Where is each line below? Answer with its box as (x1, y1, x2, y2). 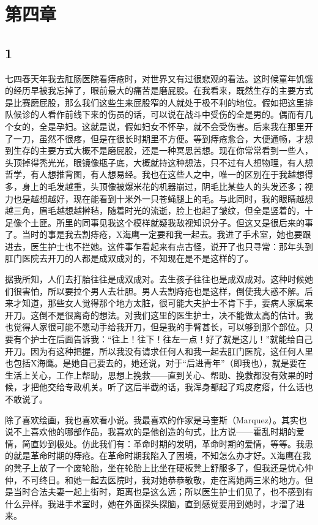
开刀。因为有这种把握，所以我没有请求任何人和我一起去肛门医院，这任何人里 (5, 344, 313, 357)
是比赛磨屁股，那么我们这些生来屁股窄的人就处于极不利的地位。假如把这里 (5, 96, 305, 108)
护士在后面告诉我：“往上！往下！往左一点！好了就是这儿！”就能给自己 (30, 333, 313, 346)
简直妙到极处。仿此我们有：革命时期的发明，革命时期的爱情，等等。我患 (21, 437, 313, 450)
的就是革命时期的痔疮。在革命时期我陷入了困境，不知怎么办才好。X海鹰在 (5, 449, 303, 462)
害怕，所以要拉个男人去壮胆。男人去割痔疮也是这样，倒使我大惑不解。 (21, 284, 305, 297)
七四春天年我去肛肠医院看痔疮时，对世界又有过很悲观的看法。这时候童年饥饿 (5, 72, 313, 85)
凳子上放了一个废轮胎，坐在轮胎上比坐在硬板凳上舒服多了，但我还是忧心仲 (13, 461, 313, 474)
